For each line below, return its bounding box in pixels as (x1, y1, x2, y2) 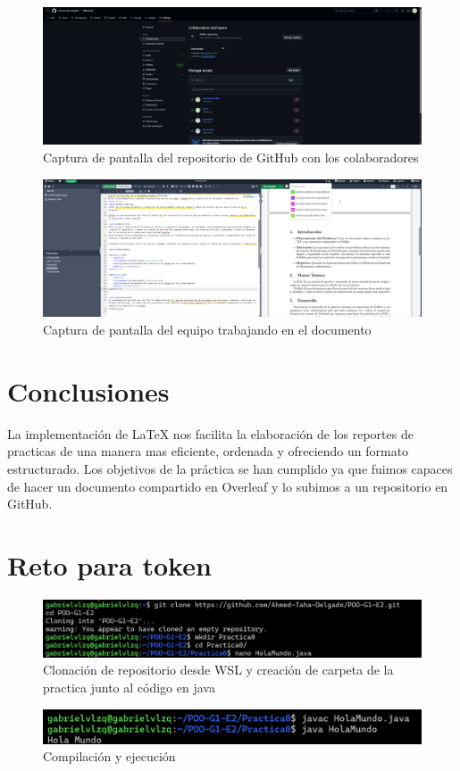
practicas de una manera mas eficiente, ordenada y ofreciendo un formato (7, 442, 409, 460)
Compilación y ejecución (43, 747, 176, 766)
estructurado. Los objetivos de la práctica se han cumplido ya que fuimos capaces (7, 459, 453, 477)
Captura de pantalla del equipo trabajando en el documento (43, 320, 372, 339)
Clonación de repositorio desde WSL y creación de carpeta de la (43, 660, 394, 679)
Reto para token (7, 546, 212, 583)
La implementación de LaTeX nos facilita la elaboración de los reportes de (7, 424, 414, 443)
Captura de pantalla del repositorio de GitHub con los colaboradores (43, 148, 419, 167)
